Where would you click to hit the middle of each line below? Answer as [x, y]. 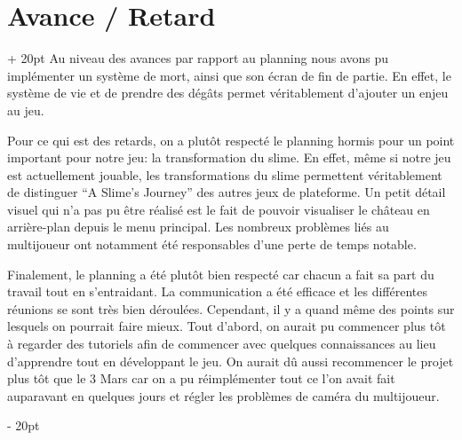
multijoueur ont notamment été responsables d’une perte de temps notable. [212, 244]
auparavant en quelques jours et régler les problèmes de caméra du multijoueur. [223, 395]
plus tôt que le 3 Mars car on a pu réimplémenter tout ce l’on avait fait [201, 378]
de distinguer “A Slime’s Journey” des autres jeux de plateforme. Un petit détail [227, 192]
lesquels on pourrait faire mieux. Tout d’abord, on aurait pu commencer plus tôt [227, 326]
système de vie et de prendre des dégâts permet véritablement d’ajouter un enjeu [228, 93]
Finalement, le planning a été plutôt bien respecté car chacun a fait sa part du [221, 274]
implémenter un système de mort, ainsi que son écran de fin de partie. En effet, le [229, 75]
